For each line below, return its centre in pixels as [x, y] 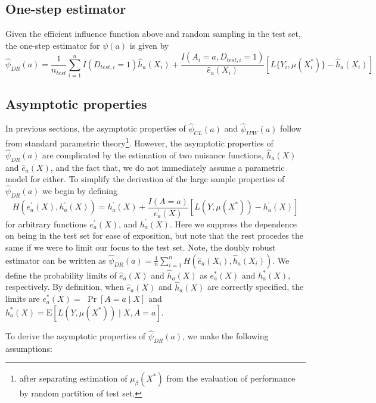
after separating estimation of [73, 378]
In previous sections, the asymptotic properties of [96, 128]
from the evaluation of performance [231, 378]
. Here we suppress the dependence [233, 224]
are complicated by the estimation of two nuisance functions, [153, 154]
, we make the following [226, 336]
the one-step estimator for [53, 45]
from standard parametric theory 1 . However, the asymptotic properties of [139, 142]
